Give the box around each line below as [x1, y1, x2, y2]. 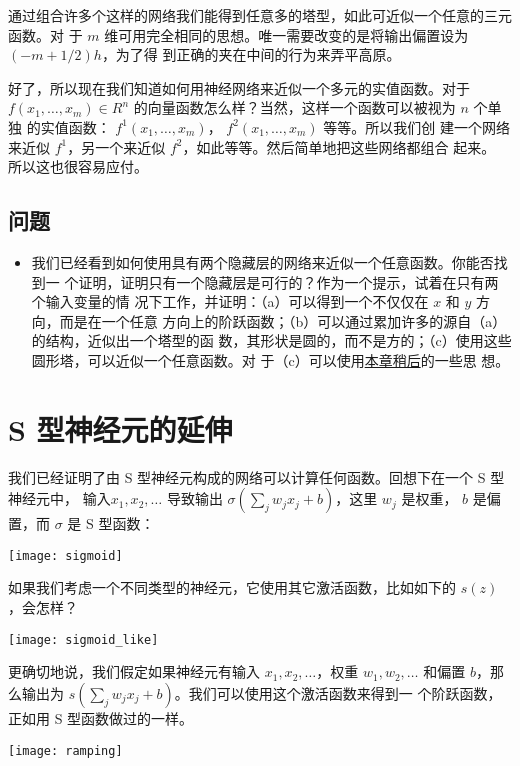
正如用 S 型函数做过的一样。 [8, 707, 194, 728]
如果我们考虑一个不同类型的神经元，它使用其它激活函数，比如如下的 [8, 577, 456, 598]
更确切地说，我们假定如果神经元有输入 [8, 661, 260, 682]
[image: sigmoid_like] [8, 632, 159, 647]
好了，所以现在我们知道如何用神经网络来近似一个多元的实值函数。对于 [8, 77, 470, 98]
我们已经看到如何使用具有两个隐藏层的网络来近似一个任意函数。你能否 [31, 251, 494, 272]
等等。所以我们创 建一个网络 [323, 116, 510, 137]
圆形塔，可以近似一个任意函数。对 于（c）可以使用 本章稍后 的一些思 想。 [31, 349, 510, 370]
